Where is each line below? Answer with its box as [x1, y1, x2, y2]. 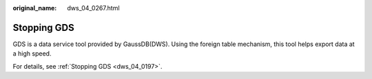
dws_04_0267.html [67, 4, 120, 12]
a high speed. [12, 49, 52, 58]
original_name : [12, 4, 57, 12]
